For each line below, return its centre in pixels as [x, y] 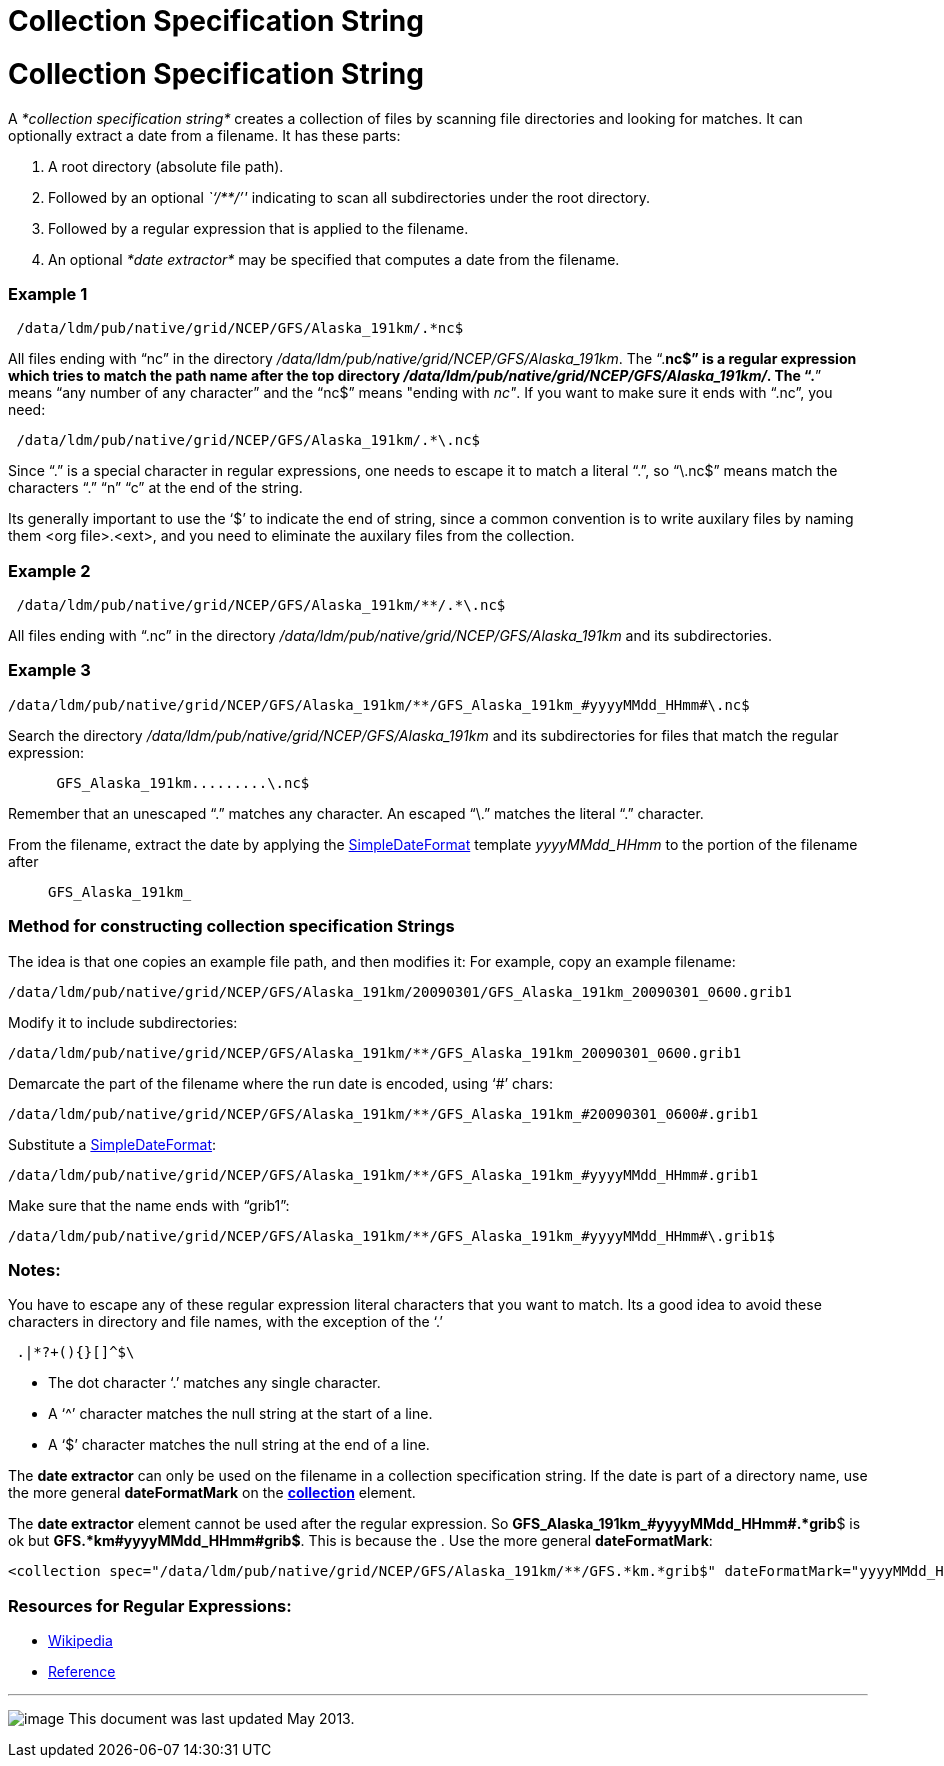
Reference [82, 1671]
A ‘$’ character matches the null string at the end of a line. [239, 1445]
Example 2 [49, 570]
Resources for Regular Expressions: [150, 1605]
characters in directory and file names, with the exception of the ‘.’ [225, 1322]
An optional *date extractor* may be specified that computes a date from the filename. [334, 259]
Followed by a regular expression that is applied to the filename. [258, 228]
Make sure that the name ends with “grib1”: [149, 1205]
